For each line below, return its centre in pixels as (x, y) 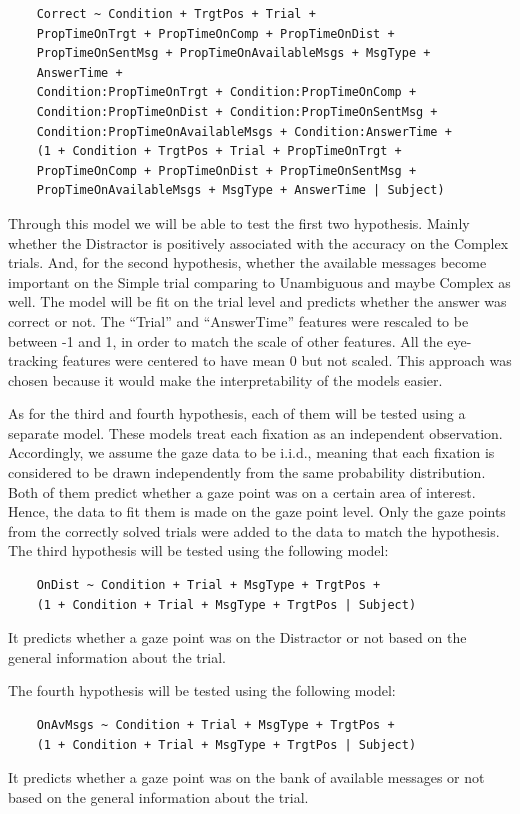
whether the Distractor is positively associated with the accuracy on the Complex (258, 242)
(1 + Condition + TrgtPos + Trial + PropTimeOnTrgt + (219, 151)
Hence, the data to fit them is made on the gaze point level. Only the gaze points (257, 511)
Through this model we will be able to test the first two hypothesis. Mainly (239, 222)
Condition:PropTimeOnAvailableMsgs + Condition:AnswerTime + (244, 131)
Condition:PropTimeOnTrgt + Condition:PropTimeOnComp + (226, 92)
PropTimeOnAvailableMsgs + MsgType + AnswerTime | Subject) (240, 190)
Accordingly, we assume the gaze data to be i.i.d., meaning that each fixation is (251, 452)
